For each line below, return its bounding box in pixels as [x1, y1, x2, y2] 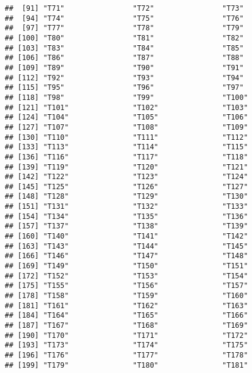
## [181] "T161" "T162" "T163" [5, 301, 248, 310]
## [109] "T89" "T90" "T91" [5, 63, 244, 72]
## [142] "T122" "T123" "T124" [5, 173, 248, 181]
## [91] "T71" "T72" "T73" [5, 4, 244, 12]
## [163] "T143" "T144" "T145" [5, 242, 248, 250]
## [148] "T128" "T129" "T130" [5, 192, 248, 201]
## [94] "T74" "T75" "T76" [5, 14, 244, 23]
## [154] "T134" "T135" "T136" [5, 212, 248, 221]
